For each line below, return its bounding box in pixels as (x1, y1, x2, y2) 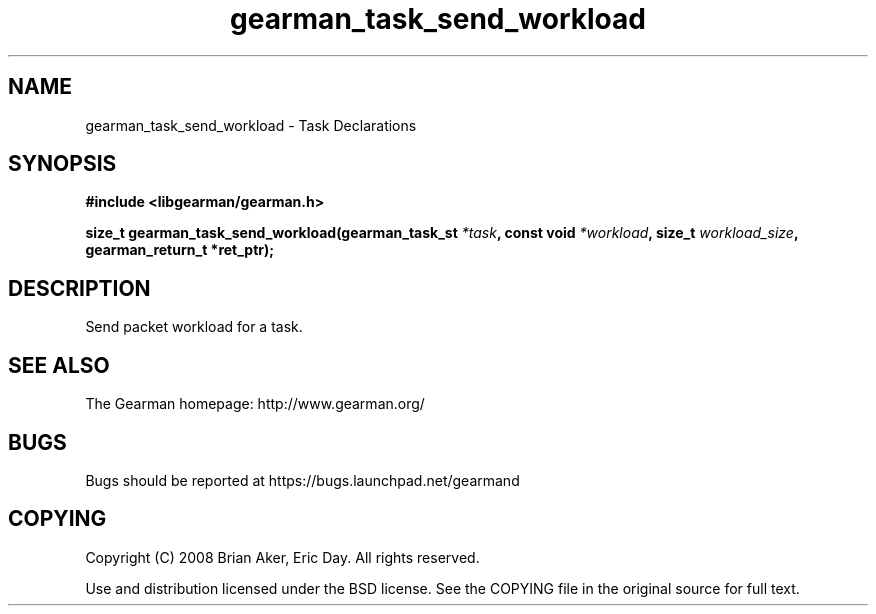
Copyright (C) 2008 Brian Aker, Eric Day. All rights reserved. (85, 548, 480, 566)
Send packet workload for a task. (85, 318, 303, 336)
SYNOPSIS (8, 151, 117, 177)
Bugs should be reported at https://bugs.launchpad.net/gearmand (85, 471, 520, 489)
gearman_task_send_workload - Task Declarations (85, 116, 417, 134)
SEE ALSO (8, 352, 110, 378)
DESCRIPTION (8, 275, 151, 301)
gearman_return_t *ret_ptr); (85, 241, 275, 259)
